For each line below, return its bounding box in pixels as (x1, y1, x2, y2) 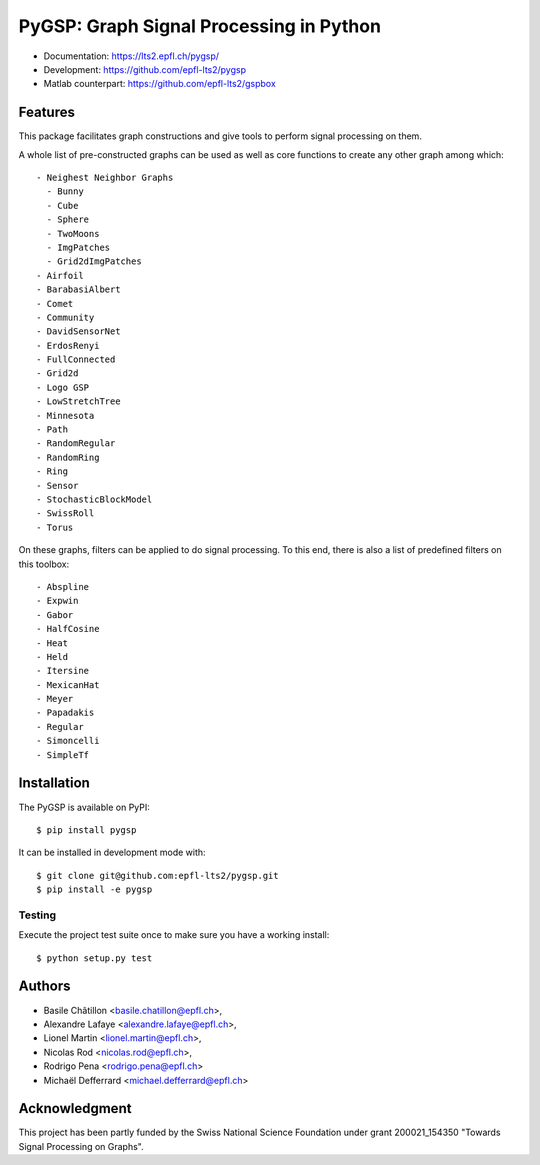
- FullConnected (36, 354, 116, 365)
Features (18, 104, 75, 121)
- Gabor (36, 609, 74, 620)
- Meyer (36, 693, 74, 705)
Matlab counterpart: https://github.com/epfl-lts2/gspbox (43, 78, 277, 90)
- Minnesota (36, 410, 95, 421)
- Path (36, 424, 69, 435)
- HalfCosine (36, 623, 100, 635)
